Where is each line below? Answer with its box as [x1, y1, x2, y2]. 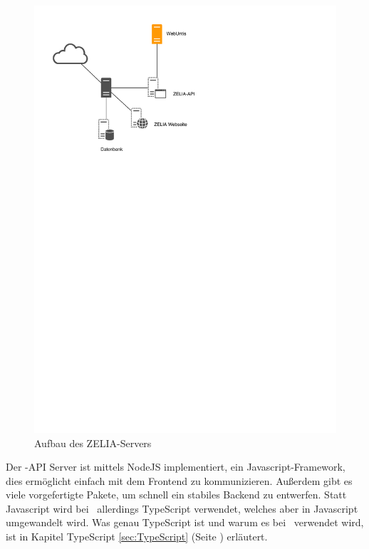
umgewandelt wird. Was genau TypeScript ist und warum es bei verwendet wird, [6, 515, 364, 530]
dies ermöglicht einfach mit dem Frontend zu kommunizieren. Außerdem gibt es [6, 473, 353, 488]
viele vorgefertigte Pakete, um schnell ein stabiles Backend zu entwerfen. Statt [6, 487, 347, 502]
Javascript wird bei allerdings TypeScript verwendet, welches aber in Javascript [6, 501, 358, 516]
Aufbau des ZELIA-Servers [34, 435, 152, 450]
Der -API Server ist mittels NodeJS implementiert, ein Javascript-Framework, [6, 459, 345, 474]
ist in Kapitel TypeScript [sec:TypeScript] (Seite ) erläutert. [6, 529, 268, 544]
